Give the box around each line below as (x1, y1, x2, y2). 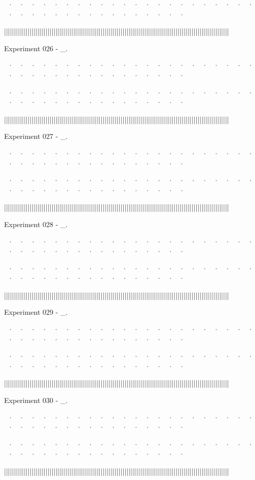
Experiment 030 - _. (4, 395, 68, 405)
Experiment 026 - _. (4, 43, 68, 53)
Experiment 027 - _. (4, 131, 68, 141)
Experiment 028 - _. (4, 218, 68, 229)
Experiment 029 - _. (4, 307, 68, 317)
